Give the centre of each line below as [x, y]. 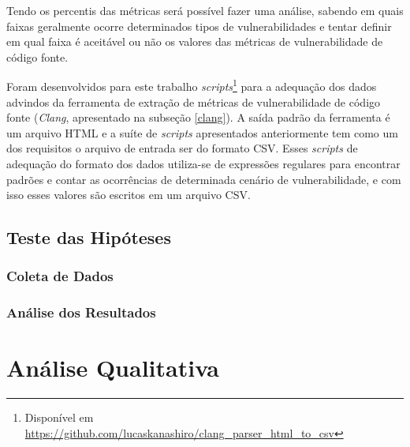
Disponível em [59, 417]
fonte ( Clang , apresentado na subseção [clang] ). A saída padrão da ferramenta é [198, 117]
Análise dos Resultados [81, 312]
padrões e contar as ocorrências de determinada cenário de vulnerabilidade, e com [204, 179]
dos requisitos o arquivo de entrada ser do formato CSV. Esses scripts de [182, 148]
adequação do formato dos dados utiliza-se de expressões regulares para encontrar [203, 163]
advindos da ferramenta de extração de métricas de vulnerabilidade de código [194, 101]
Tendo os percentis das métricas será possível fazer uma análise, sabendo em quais [205, 10]
